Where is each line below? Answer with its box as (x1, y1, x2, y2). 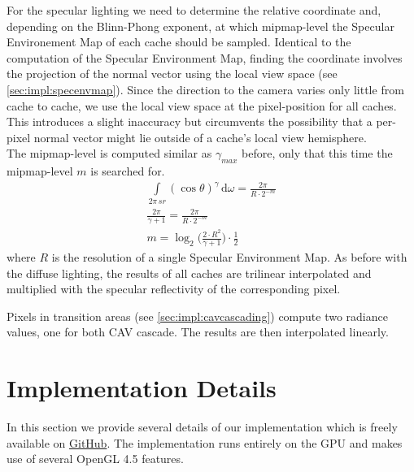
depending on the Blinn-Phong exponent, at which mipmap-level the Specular (7, 17, 394, 34)
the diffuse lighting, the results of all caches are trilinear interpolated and (7, 264, 372, 281)
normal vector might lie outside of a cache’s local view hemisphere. (33, 128, 367, 145)
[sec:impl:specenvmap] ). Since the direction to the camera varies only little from (7, 80, 404, 97)
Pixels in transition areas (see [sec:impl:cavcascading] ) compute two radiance (7, 307, 388, 324)
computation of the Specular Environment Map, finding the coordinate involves (7, 49, 403, 66)
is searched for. (90, 162, 165, 180)
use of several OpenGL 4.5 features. (7, 450, 184, 467)
